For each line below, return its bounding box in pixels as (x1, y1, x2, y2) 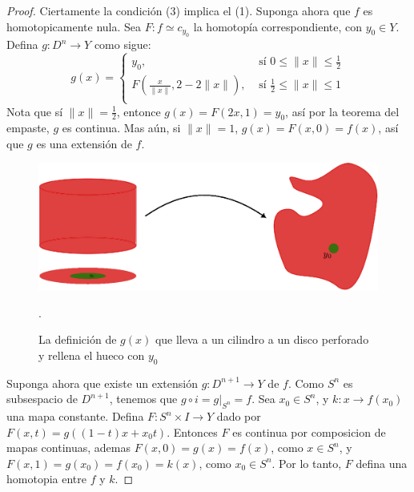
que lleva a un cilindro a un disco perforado (155, 331, 369, 348)
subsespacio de (6, 390, 78, 407)
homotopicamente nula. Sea (6, 18, 141, 34)
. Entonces (167, 423, 218, 440)
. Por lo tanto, (271, 454, 342, 471)
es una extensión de (36, 135, 132, 151)
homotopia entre (6, 470, 86, 487)
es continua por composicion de (232, 423, 386, 440)
